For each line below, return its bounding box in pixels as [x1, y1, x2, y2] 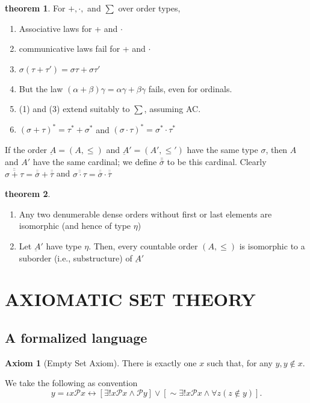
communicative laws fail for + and [19, 42, 146, 55]
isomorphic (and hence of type [19, 219, 131, 232]
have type [46, 240, 82, 252]
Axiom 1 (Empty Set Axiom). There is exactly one [5, 356, 197, 369]
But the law [19, 82, 63, 95]
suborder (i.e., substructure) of [19, 251, 132, 264]
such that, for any [206, 356, 273, 369]
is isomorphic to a [239, 240, 305, 252]
